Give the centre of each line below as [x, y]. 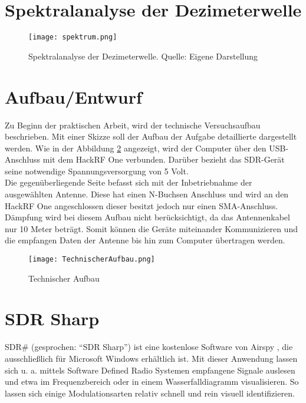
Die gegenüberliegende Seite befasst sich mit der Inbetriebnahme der [129, 182]
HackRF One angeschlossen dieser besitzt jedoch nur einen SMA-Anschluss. [142, 205]
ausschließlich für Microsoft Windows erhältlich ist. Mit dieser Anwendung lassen [151, 358]
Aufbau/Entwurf [73, 96]
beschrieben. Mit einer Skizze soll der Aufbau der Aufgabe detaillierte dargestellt [151, 136]
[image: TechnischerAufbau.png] [92, 260]
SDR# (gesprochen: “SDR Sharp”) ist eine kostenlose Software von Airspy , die [149, 347]
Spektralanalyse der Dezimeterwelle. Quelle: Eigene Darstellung [143, 56]
